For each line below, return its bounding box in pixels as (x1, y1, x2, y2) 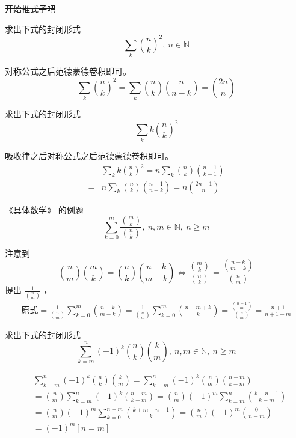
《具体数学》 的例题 (5, 203, 84, 216)
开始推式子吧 (5, 2, 55, 14)
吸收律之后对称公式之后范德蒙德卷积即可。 (5, 150, 173, 162)
